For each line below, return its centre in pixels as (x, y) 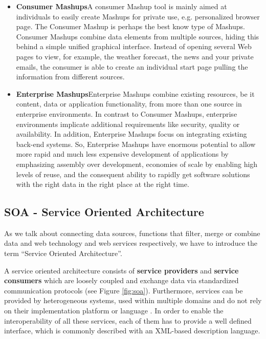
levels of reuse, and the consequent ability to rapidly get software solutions (133, 174)
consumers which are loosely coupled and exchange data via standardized (121, 280)
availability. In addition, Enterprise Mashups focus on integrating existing (131, 134)
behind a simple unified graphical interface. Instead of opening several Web (134, 46)
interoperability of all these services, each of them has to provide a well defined (128, 320)
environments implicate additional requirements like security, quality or (128, 124)
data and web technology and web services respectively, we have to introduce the (131, 243)
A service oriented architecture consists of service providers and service (121, 270)
